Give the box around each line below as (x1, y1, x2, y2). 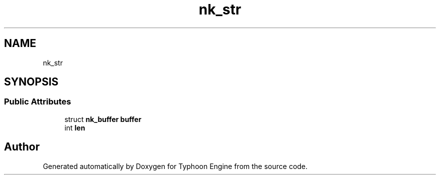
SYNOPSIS (4, 75, 59, 88)
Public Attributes (4, 96, 71, 107)
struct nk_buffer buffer (64, 114, 142, 123)
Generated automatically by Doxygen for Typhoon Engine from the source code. (43, 161, 308, 170)
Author (4, 140, 40, 153)
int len (64, 123, 85, 132)
